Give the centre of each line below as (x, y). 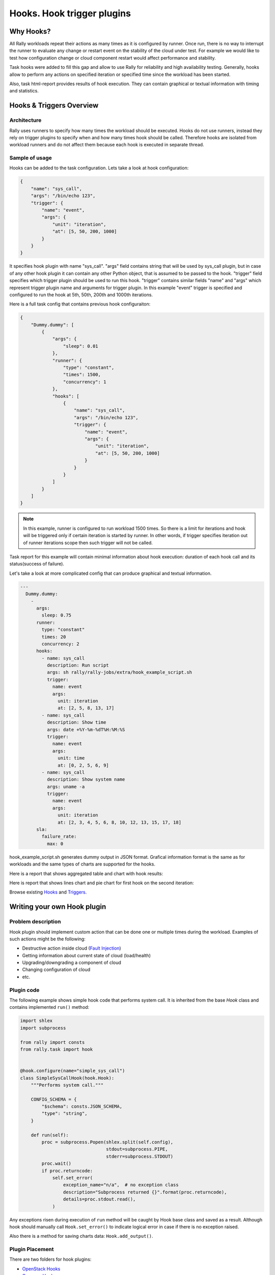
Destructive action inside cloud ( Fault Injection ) (72, 948)
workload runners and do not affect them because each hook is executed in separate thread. (107, 145)
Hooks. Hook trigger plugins (70, 13)
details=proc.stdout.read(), (99, 1199)
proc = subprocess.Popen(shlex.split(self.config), (107, 1142)
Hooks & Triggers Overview (54, 105)
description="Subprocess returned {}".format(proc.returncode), (145, 1192)
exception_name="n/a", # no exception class (121, 1185)
